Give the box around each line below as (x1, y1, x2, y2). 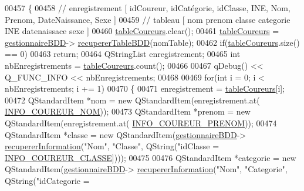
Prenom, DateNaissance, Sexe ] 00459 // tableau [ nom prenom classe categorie (5, 13, 291, 25)
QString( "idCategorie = (5, 174, 90, 186)
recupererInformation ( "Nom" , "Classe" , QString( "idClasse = (5, 140, 219, 152)
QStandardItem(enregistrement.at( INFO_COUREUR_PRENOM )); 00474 (5, 116, 277, 129)
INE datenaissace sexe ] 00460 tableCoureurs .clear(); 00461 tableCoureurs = (5, 25, 279, 37)
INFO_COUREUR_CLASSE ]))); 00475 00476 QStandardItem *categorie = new (5, 151, 296, 163)
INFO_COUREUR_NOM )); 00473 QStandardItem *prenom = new (5, 105, 251, 118)
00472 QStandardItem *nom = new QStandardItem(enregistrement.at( (5, 93, 260, 106)
